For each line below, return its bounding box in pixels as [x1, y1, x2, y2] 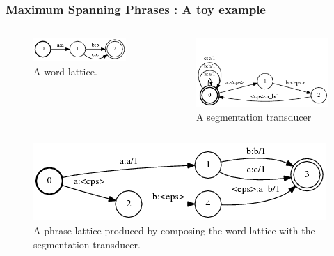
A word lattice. [33, 64, 97, 79]
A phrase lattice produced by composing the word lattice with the [33, 223, 315, 237]
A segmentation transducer [196, 109, 312, 123]
